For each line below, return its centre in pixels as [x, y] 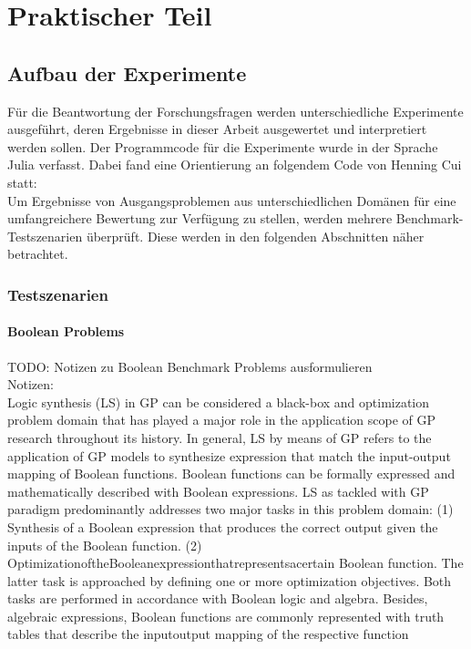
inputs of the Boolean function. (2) [105, 545]
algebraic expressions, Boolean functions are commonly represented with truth [226, 616]
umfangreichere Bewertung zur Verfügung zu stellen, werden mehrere [200, 218]
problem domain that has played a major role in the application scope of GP [221, 420]
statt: [22, 182]
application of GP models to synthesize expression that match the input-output [229, 455]
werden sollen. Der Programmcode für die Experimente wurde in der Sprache [223, 146]
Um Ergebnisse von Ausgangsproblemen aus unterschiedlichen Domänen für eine [232, 200]
